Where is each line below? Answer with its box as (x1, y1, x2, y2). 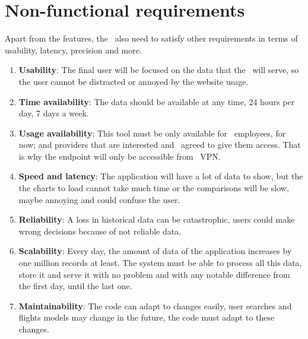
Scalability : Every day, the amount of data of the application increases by (18, 245, 292, 257)
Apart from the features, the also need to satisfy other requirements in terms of (5, 32, 298, 45)
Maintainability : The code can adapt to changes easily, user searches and (18, 299, 292, 312)
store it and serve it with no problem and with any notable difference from (18, 268, 290, 280)
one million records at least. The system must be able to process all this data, (18, 256, 302, 269)
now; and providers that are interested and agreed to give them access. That (18, 138, 301, 151)
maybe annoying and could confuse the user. (18, 193, 180, 205)
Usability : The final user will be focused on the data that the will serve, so (18, 64, 299, 76)
